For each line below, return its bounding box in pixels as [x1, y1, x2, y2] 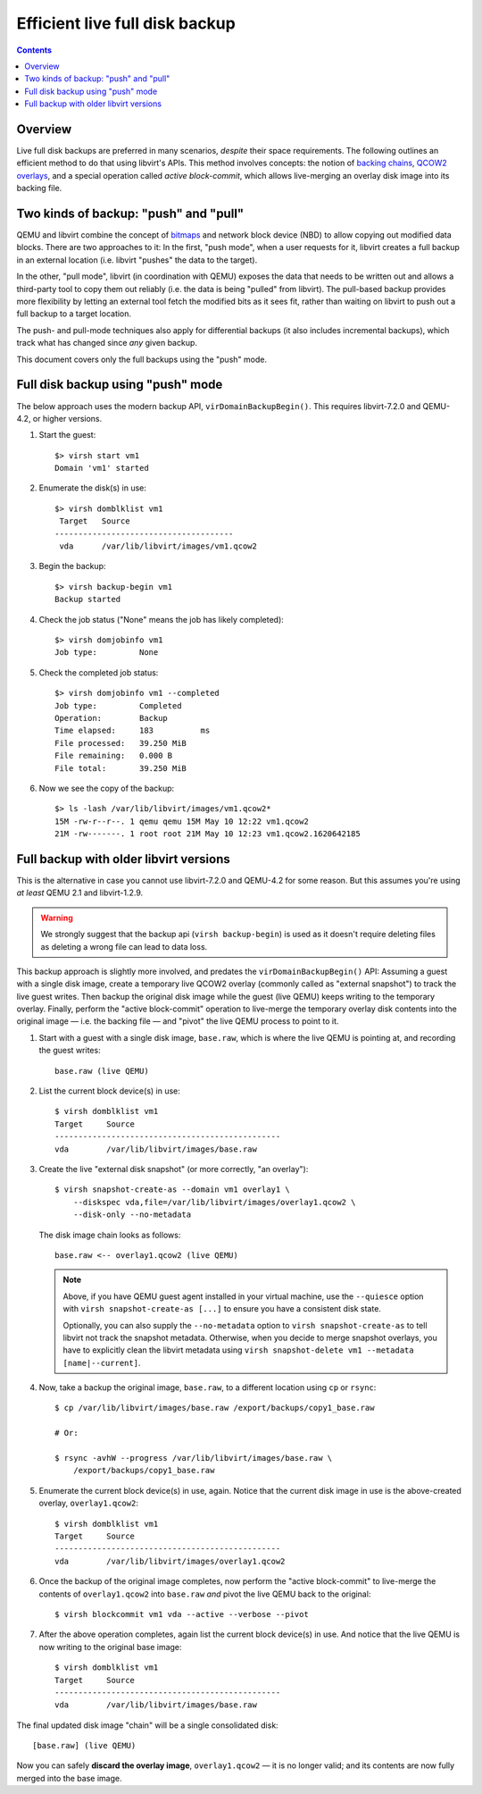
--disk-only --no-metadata [72, 1210, 192, 1220]
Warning [40, 912, 73, 923]
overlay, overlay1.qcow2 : [38, 1497, 138, 1509]
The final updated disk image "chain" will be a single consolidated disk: [16, 1720, 278, 1731]
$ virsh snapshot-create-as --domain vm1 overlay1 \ [54, 1185, 290, 1195]
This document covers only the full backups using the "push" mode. [16, 354, 268, 365]
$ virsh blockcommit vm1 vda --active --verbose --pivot [54, 1609, 310, 1619]
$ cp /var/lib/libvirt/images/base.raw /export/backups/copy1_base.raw [54, 1403, 375, 1413]
